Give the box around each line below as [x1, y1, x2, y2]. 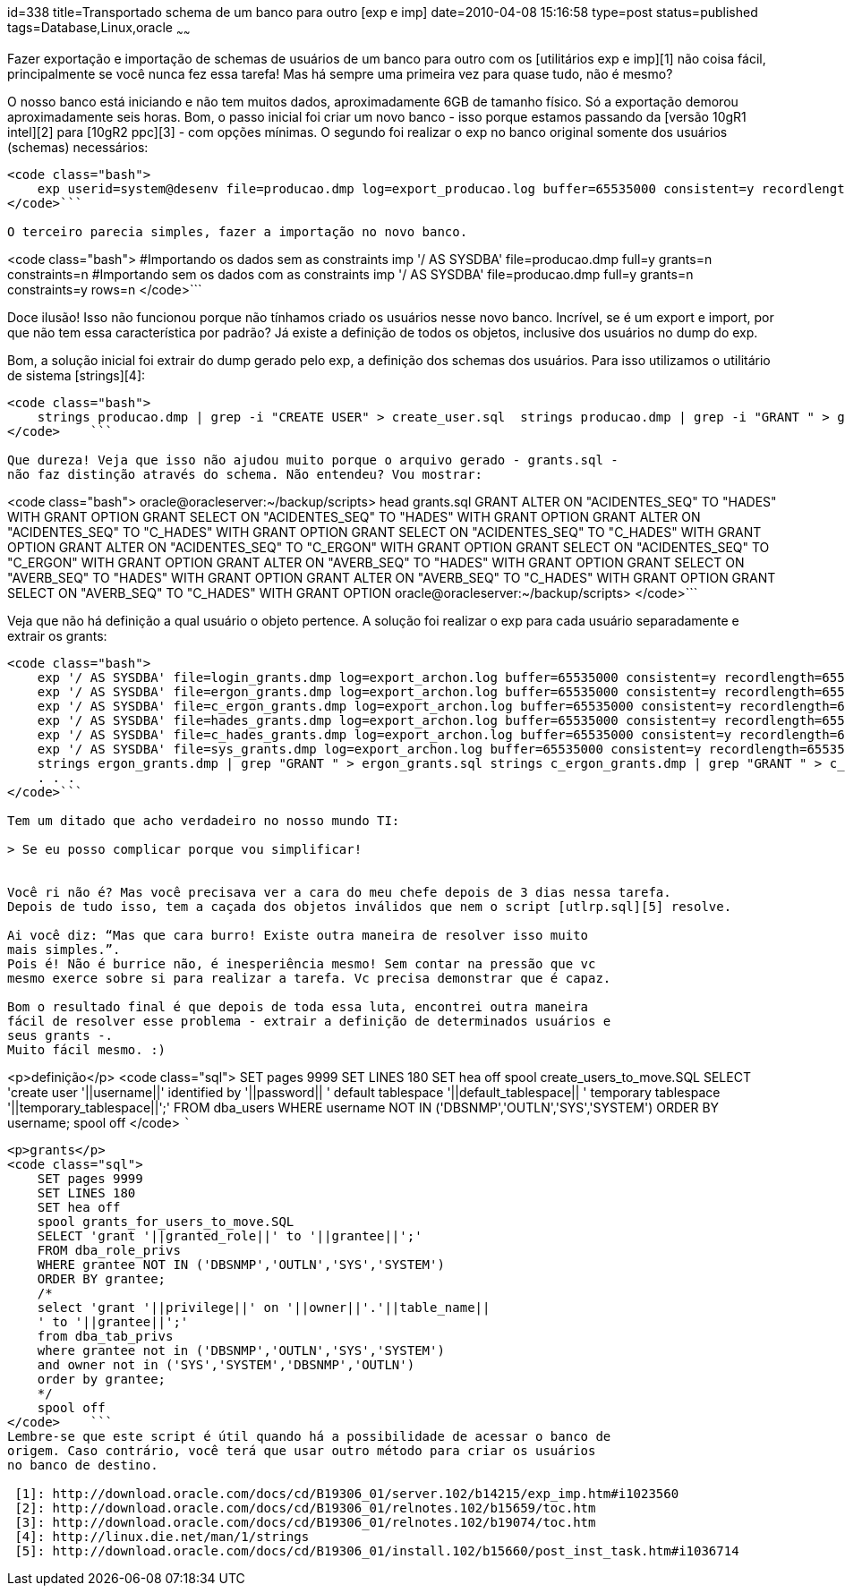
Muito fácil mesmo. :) [7, 1042, 166, 1057]
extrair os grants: [7, 627, 107, 643]
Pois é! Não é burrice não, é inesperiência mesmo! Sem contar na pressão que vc [7, 956, 596, 971]
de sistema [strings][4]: [7, 367, 146, 383]
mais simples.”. [7, 941, 121, 957]
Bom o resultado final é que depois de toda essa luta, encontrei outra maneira [7, 999, 589, 1014]
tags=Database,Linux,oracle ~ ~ [7, 20, 191, 38]
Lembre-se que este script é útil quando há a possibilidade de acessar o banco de [7, 1428, 611, 1444]
